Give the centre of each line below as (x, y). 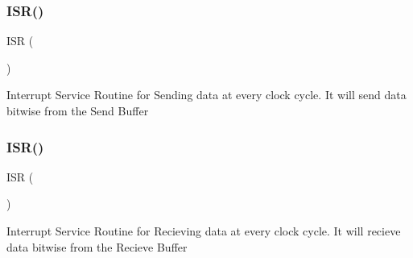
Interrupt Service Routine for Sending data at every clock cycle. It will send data (206, 95)
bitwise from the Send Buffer (78, 110)
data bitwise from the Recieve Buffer (97, 246)
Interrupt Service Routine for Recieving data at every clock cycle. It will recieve (204, 231)
